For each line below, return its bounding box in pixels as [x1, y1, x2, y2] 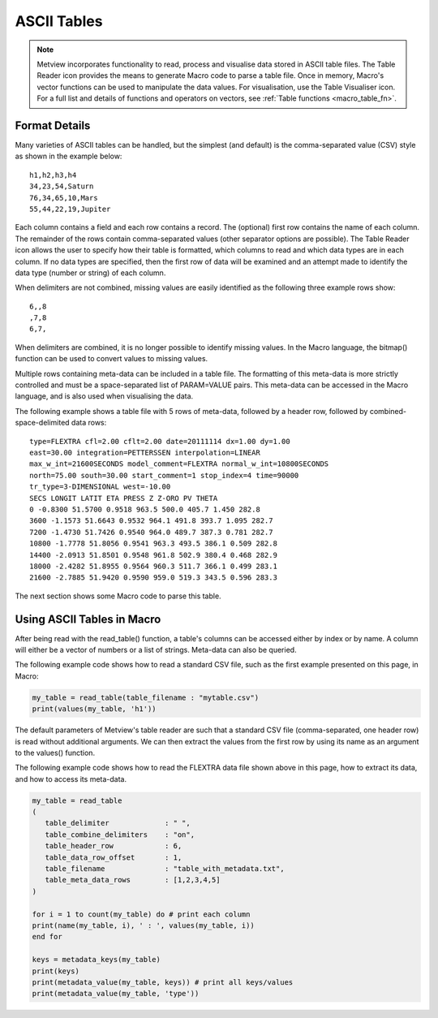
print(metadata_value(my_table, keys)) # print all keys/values [32, 977, 294, 986]
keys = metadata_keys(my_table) [32, 955, 161, 964]
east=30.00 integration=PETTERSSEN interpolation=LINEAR [29, 448, 261, 457]
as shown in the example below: [15, 151, 122, 162]
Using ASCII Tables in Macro [15, 612, 161, 626]
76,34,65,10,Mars [29, 193, 98, 202]
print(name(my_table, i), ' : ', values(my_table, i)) [32, 921, 255, 930]
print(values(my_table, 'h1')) [32, 705, 157, 714]
